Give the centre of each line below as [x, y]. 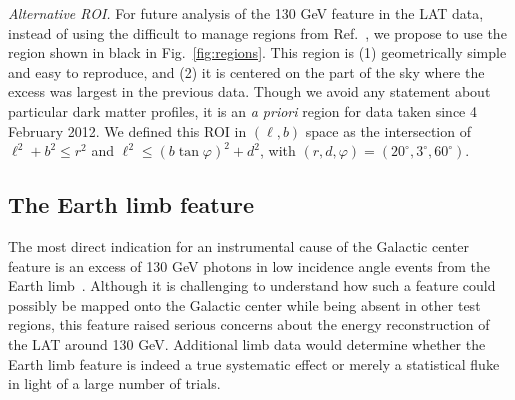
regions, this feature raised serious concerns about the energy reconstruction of [249, 324]
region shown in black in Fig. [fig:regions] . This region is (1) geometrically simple [257, 52]
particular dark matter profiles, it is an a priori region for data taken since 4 [242, 110]
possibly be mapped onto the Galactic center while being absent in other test [244, 304]
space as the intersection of [388, 130]
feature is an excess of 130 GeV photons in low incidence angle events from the [249, 265]
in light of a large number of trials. [114, 383]
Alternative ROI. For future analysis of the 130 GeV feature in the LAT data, [246, 13]
